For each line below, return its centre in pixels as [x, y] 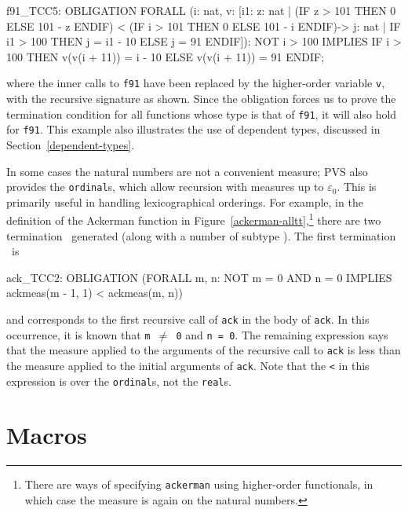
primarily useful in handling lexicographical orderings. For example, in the [185, 202]
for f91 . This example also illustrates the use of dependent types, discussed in [193, 129]
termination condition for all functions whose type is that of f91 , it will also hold [202, 114]
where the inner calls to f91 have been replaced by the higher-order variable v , [196, 83]
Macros [47, 435]
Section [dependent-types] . [71, 144]
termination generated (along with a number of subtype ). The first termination [201, 235]
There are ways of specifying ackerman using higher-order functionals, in [199, 484]
